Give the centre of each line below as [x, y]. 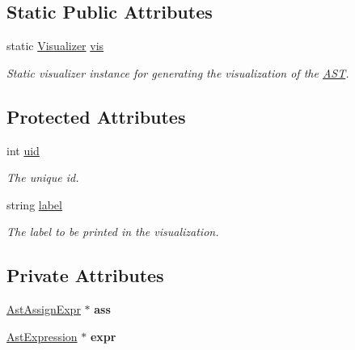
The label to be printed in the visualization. [113, 232]
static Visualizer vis [55, 46]
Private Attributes [85, 275]
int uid [23, 150]
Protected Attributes [96, 116]
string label [34, 204]
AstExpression [42, 336]
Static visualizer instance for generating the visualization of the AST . [178, 72]
